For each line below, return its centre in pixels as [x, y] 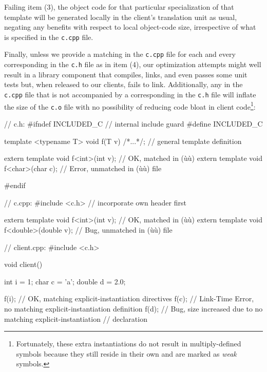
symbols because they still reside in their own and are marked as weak [126, 353]
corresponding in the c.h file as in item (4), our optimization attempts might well [133, 64]
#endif [15, 185]
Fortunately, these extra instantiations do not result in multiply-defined [129, 344]
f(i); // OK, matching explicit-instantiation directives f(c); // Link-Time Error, [129, 298]
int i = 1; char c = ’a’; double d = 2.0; [65, 281]
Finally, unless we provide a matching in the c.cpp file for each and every [120, 54]
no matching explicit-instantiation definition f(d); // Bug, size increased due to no [133, 309]
